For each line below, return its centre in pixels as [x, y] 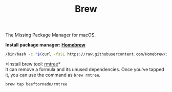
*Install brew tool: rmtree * [33, 64]
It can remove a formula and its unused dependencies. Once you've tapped [85, 70]
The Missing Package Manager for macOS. [51, 35]
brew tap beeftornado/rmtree [36, 84]
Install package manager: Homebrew [45, 45]
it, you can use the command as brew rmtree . [53, 75]
